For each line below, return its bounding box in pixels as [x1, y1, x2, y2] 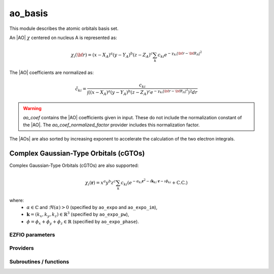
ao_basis [9, 8, 48, 19]
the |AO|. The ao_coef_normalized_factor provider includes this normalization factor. [23, 122, 200, 128]
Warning [23, 105, 42, 111]
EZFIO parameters [9, 231, 55, 238]
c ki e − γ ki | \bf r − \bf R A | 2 [157, 50, 202, 59]
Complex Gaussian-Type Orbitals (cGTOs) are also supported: [9, 162, 139, 168]
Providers [9, 245, 34, 252]
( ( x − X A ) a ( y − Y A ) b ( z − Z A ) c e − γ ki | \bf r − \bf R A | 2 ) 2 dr [88, 88, 198, 96]
